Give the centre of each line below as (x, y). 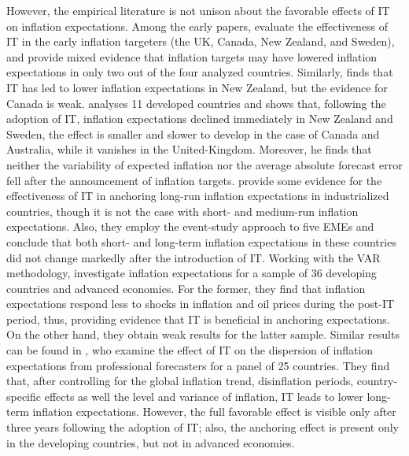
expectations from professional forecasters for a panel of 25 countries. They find (198, 365)
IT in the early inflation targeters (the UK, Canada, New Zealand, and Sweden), (201, 41)
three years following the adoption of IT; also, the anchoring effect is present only (203, 427)
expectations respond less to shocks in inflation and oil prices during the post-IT (201, 304)
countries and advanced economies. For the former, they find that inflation (186, 288)
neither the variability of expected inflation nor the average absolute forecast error (204, 164)
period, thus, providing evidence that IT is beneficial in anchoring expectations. (198, 319)
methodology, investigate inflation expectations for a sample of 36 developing (192, 273)
